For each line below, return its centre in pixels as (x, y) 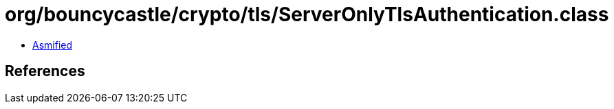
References (45, 71)
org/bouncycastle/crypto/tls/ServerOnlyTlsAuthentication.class (307, 14)
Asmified (53, 45)
